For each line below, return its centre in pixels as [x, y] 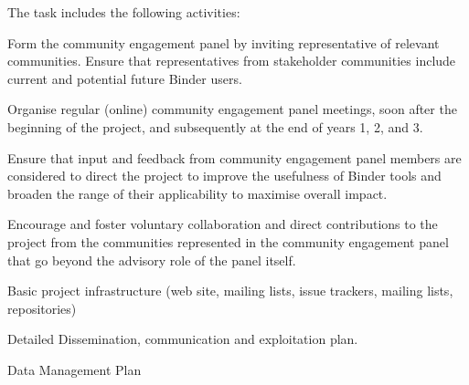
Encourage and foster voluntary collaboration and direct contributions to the [223, 224]
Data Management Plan [75, 369]
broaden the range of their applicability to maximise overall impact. [197, 193]
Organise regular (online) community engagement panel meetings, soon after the [232, 109]
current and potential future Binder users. [125, 78]
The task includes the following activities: [124, 12]
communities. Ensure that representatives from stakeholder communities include [232, 61]
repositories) [42, 308]
